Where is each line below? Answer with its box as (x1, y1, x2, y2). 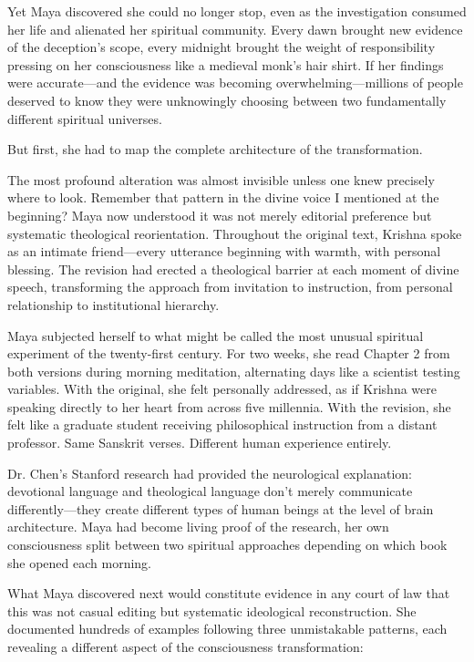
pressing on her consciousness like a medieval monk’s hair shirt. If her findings (7, 55, 444, 74)
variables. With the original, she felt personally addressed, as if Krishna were (7, 379, 437, 398)
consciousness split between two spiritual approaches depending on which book (7, 535, 448, 554)
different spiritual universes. (7, 109, 162, 128)
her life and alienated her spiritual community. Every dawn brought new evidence (7, 19, 463, 38)
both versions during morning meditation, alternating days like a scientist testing (7, 361, 460, 380)
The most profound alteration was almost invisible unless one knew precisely (7, 170, 435, 189)
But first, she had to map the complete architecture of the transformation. (7, 140, 423, 159)
